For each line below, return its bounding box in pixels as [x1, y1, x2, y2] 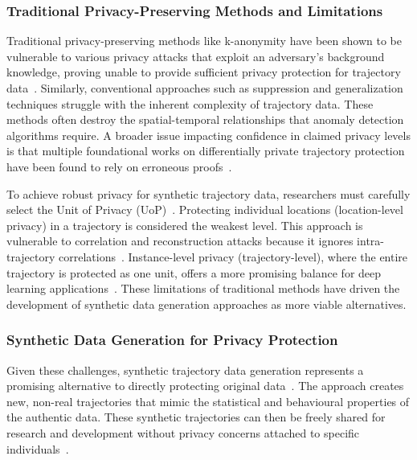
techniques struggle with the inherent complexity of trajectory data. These [6, 95, 374, 112]
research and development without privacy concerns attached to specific [6, 424, 360, 441]
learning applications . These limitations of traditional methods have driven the [6, 280, 400, 297]
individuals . [6, 440, 69, 457]
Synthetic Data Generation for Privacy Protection [6, 330, 338, 350]
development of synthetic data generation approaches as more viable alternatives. [6, 295, 407, 312]
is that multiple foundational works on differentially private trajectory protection [6, 142, 405, 159]
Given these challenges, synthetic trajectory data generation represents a [6, 361, 364, 378]
